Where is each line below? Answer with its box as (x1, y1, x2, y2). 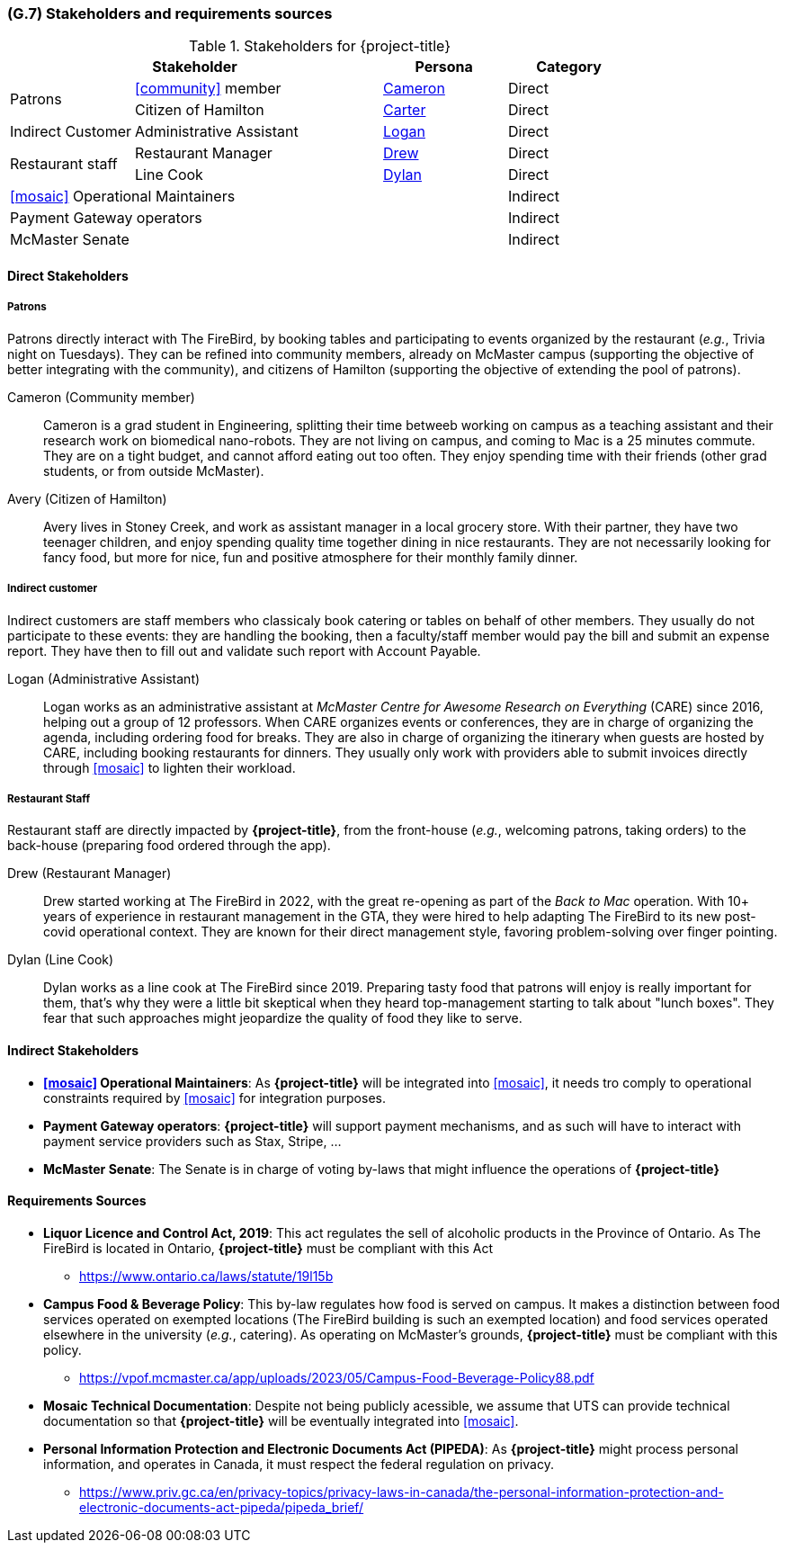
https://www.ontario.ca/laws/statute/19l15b (79, 1268, 334, 1284)
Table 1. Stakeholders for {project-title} (189, 37, 451, 56)
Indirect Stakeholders (7, 1042, 139, 1058)
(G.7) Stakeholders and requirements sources (7, 4, 333, 22)
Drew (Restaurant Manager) (7, 865, 172, 882)
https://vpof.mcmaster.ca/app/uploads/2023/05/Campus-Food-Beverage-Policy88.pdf (79, 1369, 594, 1385)
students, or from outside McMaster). (43, 462, 264, 479)
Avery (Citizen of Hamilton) (7, 490, 167, 506)
